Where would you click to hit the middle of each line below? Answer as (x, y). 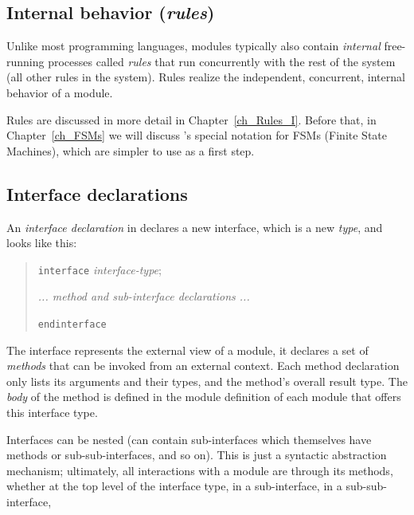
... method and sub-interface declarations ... (144, 296)
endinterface (72, 324)
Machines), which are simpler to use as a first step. (131, 150)
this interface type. (52, 413)
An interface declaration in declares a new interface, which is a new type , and (195, 227)
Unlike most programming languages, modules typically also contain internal (193, 46)
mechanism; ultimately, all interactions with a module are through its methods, (200, 470)
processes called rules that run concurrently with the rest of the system (222, 61)
